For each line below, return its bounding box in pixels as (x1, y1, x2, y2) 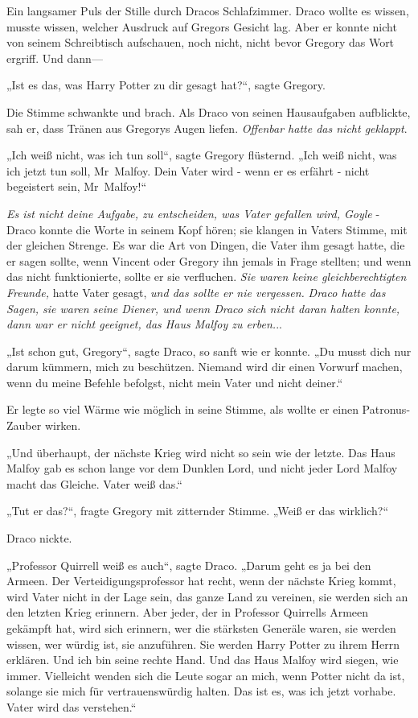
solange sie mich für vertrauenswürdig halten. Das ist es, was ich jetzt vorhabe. (6, 683, 396, 699)
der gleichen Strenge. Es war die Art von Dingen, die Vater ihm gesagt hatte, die (6, 237, 405, 254)
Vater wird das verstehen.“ (6, 698, 137, 715)
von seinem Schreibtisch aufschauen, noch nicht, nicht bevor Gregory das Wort (6, 34, 395, 51)
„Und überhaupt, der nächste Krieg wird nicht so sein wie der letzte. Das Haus (6, 444, 395, 460)
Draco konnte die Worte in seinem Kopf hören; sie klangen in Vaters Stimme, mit (6, 221, 408, 237)
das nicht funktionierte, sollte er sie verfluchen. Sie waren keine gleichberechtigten (6, 268, 407, 285)
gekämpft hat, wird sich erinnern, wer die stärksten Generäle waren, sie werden (6, 620, 396, 636)
